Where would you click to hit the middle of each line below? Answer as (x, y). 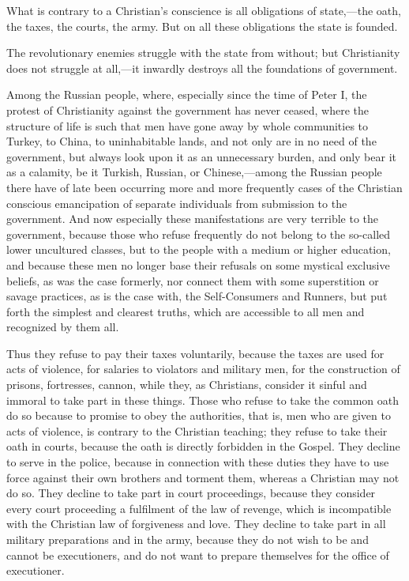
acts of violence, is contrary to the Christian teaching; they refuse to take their (197, 430)
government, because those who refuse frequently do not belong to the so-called (199, 234)
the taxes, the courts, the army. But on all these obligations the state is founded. (202, 26)
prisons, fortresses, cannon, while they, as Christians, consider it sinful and (187, 385)
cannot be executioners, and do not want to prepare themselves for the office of (198, 555)
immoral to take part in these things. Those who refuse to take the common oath (203, 400)
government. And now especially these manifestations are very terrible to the (193, 219)
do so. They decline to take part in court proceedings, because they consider (191, 493)
